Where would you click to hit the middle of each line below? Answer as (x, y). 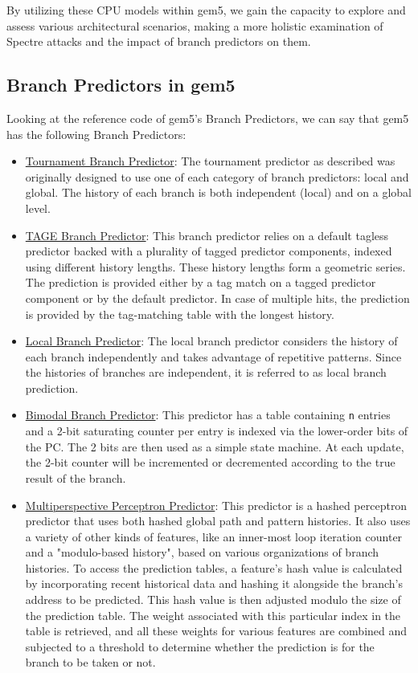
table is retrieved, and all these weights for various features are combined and (216, 631)
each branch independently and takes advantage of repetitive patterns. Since (213, 356)
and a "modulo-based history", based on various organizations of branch (202, 552)
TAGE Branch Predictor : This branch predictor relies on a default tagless (207, 235)
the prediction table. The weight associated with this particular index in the (213, 615)
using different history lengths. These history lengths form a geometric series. (215, 266)
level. (38, 208)
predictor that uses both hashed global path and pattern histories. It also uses (218, 521)
